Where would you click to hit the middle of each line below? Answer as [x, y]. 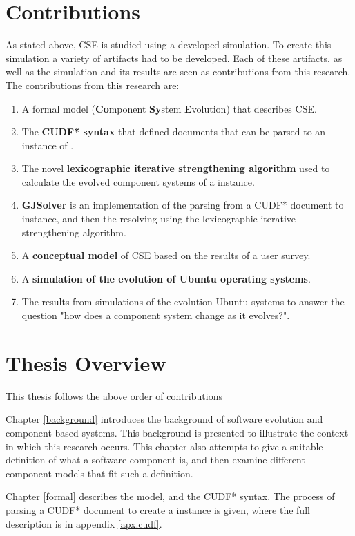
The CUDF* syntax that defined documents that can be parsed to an [174, 132]
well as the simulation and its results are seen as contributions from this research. [178, 71]
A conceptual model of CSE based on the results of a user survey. [166, 255]
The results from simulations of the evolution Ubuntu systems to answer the [183, 301]
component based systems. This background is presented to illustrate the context [177, 432]
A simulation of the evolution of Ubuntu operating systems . [166, 278]
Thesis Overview [86, 362]
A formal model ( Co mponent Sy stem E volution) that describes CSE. [169, 108]
